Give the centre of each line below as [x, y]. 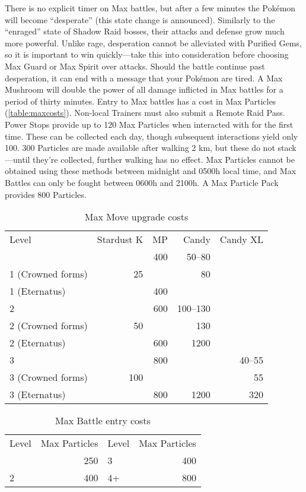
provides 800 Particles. [46, 194]
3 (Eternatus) [38, 395]
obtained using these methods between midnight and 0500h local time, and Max [151, 171]
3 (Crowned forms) [49, 377]
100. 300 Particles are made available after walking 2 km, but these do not [140, 148]
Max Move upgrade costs [136, 217]
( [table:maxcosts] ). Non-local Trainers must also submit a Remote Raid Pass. [145, 113]
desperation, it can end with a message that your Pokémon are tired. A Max [144, 78]
